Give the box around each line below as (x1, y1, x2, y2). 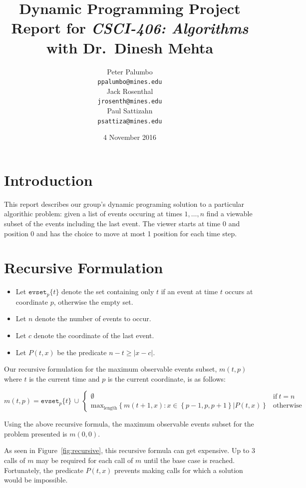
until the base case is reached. (143, 455, 235, 466)
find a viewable (206, 208, 253, 219)
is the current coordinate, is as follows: (107, 373, 226, 384)
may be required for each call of (36, 455, 133, 466)
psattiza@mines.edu (97, 117, 162, 125)
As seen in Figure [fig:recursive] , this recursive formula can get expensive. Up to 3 (4, 445, 255, 456)
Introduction (4, 169, 93, 190)
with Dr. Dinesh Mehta (46, 37, 214, 57)
